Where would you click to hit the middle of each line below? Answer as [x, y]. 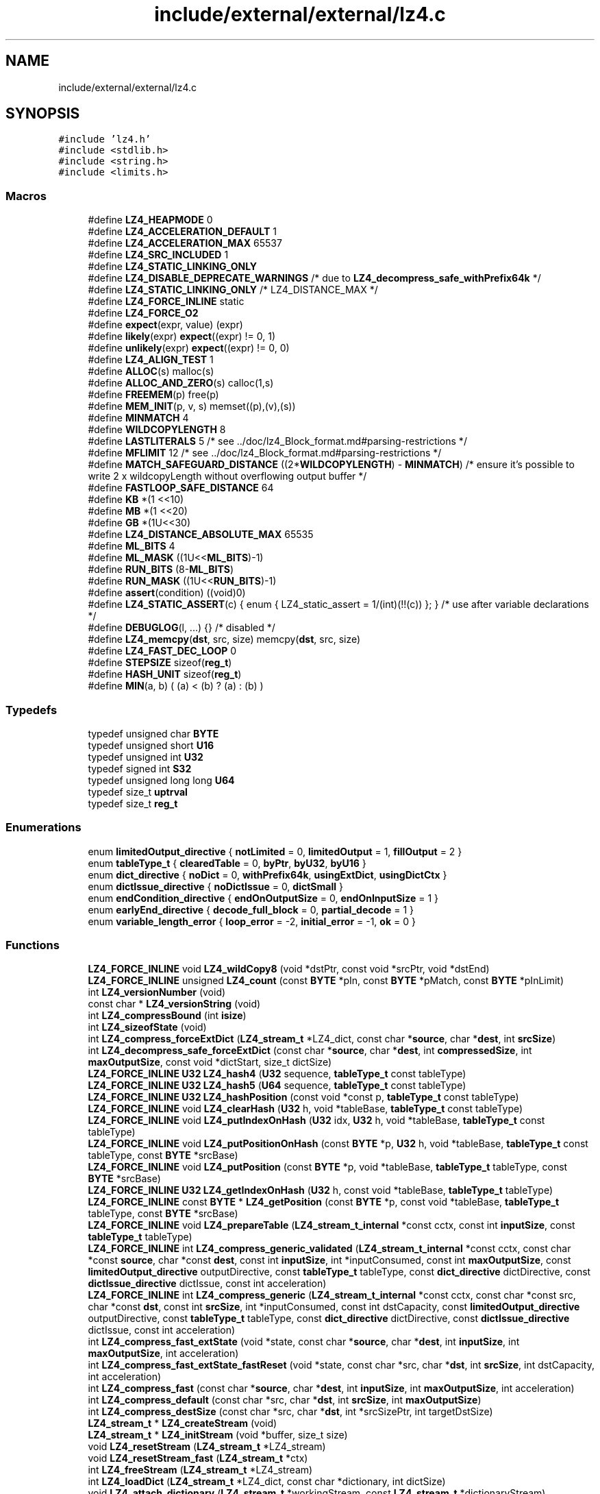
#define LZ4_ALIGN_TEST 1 [151, 360]
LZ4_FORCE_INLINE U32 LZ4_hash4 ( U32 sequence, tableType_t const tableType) [277, 1074]
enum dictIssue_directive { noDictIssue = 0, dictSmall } [215, 886]
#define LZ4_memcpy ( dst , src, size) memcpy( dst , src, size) [224, 639]
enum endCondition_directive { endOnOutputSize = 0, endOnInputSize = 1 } [263, 898]
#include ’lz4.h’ [105, 139]
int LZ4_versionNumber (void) [157, 992]
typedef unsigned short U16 [151, 745]
